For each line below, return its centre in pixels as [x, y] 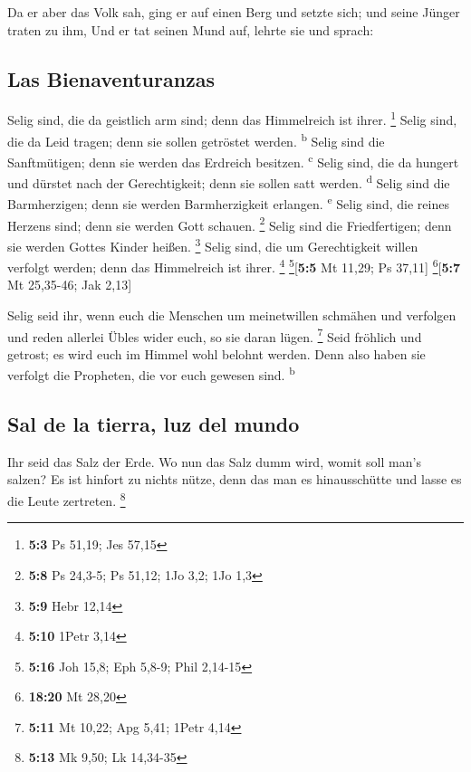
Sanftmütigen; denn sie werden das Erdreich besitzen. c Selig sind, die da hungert [233, 160]
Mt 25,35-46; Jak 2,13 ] [70, 285]
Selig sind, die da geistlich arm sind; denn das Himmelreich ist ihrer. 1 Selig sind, [232, 119]
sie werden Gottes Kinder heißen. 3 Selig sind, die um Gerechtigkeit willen [213, 244]
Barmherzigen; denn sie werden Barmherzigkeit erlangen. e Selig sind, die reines [228, 203]
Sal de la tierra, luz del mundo [154, 424]
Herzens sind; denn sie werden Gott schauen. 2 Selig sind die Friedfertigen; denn [230, 224]
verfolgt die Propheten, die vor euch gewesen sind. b [151, 374]
